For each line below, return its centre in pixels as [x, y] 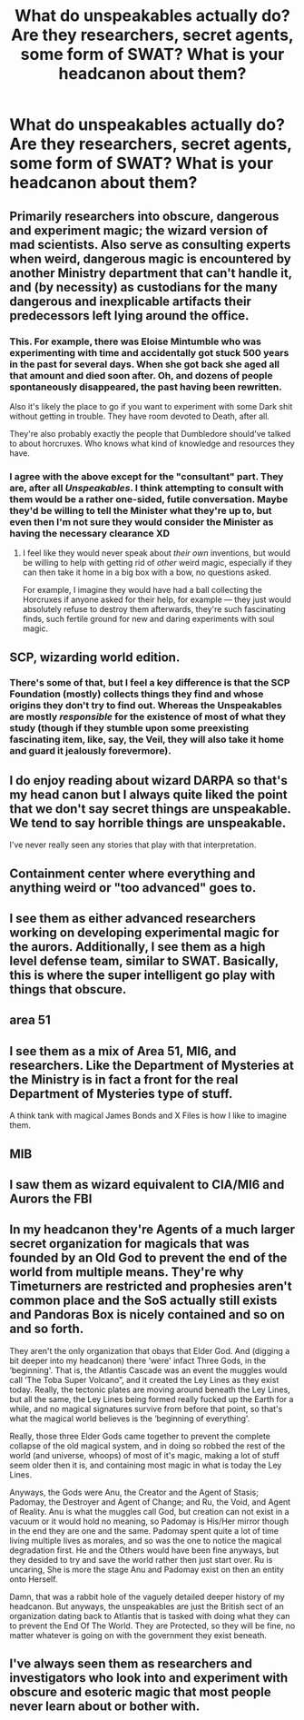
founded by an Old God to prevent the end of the [148, 1258]
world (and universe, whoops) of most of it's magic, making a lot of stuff [144, 1455]
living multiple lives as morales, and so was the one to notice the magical [146, 1540]
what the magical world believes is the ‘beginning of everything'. [130, 1419]
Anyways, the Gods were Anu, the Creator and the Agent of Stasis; [134, 1492]
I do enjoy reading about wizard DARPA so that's [148, 781]
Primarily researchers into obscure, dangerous [144, 216]
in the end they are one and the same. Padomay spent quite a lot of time [144, 1530]
